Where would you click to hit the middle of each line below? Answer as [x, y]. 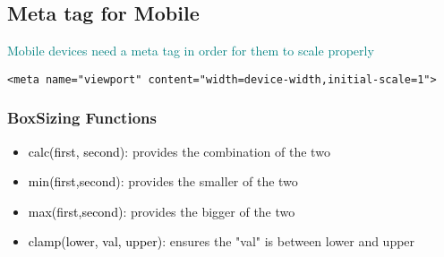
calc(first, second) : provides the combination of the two [179, 151]
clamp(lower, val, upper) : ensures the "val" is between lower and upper [222, 241]
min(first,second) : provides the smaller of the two [163, 181]
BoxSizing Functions [82, 118]
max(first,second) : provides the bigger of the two [162, 211]
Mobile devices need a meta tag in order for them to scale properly [191, 51]
